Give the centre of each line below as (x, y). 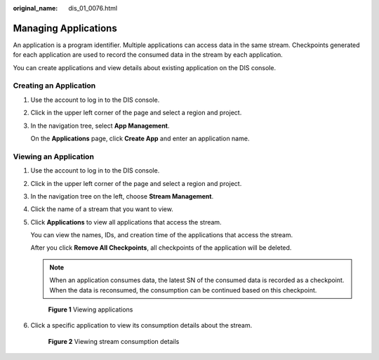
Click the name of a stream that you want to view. (102, 209)
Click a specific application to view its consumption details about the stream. (141, 326)
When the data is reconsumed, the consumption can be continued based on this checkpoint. (183, 290)
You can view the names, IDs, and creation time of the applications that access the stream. (162, 235)
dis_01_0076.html (93, 8)
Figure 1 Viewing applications (91, 309)
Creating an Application (54, 86)
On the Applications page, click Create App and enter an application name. (140, 138)
